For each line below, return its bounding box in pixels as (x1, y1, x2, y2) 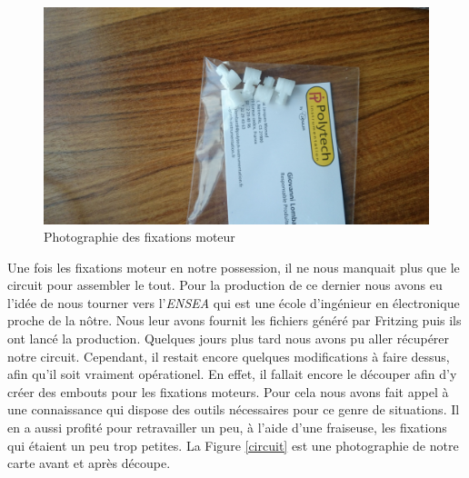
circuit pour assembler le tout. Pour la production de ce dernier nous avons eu (7, 275, 443, 294)
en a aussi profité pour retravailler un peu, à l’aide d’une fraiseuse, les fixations (7, 418, 447, 437)
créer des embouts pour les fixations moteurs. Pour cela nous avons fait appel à (7, 382, 449, 401)
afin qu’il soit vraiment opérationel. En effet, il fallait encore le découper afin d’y (7, 364, 457, 383)
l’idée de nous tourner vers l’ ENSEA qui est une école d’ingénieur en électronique (7, 293, 460, 312)
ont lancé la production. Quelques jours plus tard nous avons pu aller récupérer (7, 329, 450, 348)
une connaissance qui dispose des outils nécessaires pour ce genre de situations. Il (7, 400, 460, 419)
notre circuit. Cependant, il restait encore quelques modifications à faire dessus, (7, 346, 450, 365)
